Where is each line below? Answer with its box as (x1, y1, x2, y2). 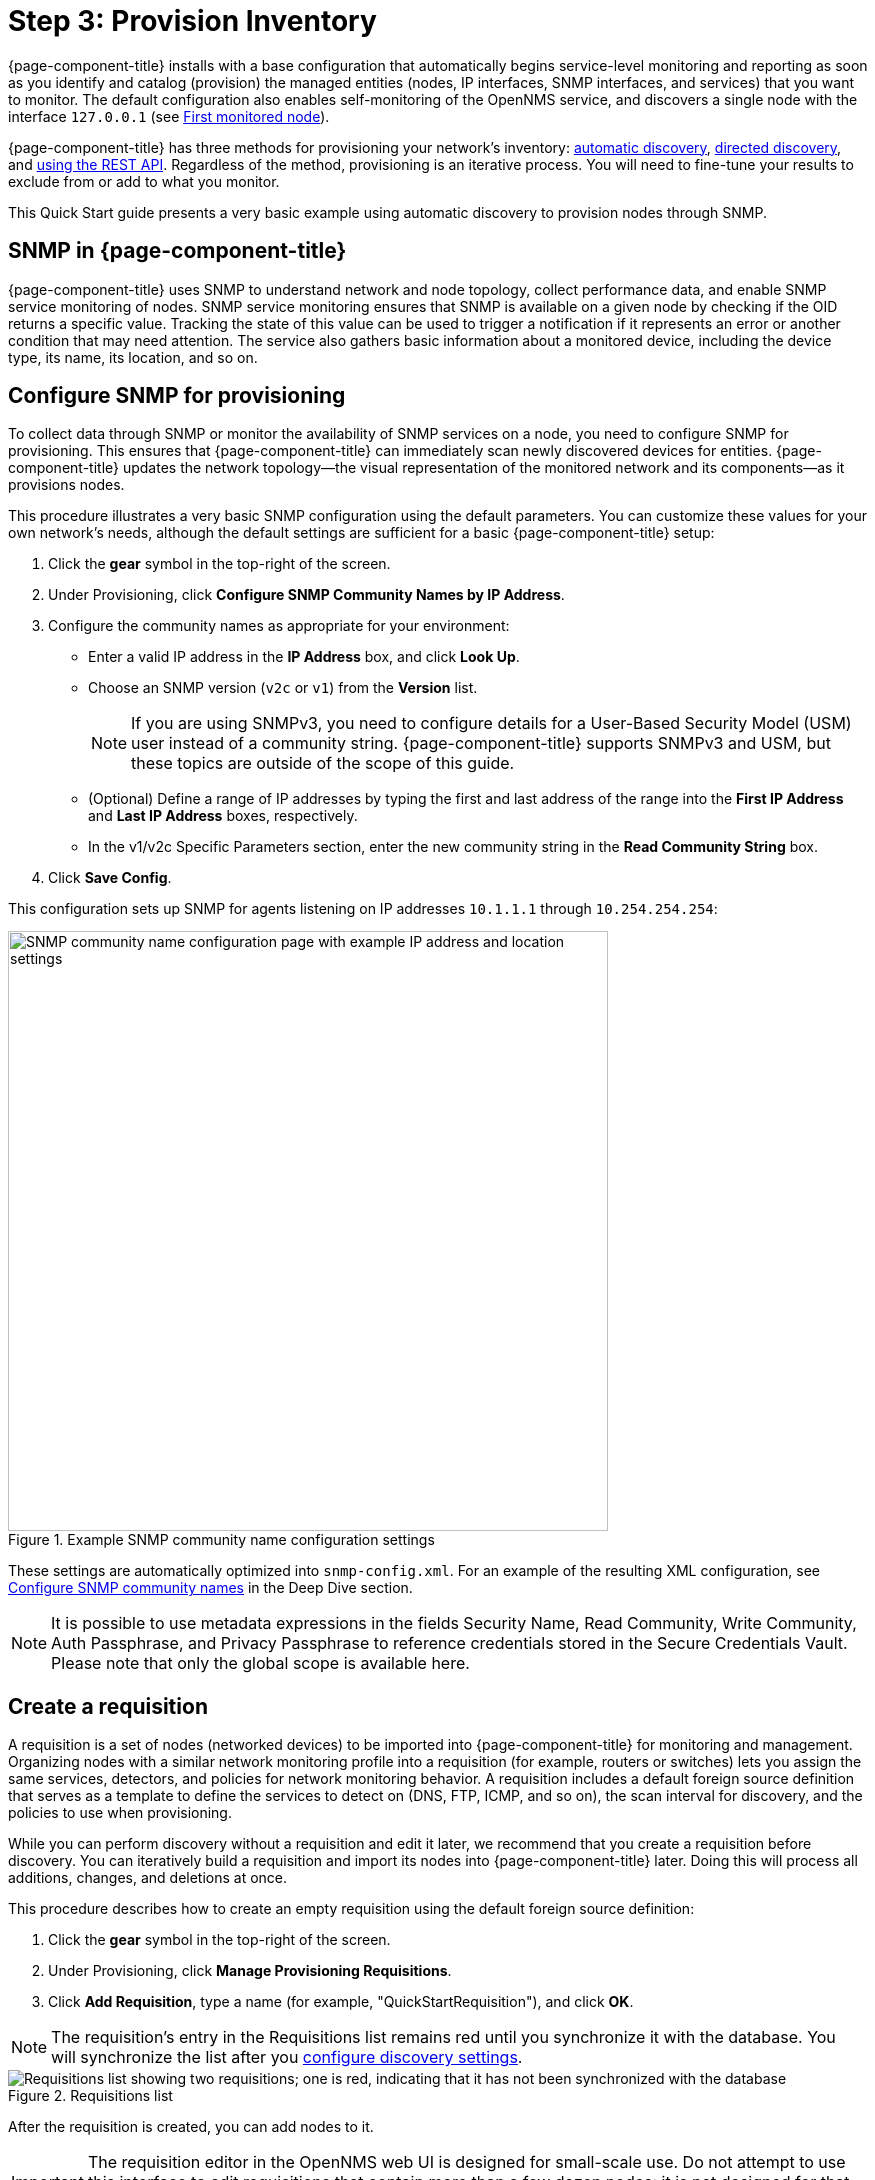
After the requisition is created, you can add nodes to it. (8, 2118, 374, 2136)
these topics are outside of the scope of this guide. (131, 753, 515, 774)
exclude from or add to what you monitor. (8, 172, 280, 190)
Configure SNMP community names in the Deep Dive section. (8, 1579, 413, 1597)
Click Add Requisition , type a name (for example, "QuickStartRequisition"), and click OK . (48, 1993, 634, 2011)
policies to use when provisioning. (8, 1804, 232, 1822)
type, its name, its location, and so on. (8, 348, 258, 366)
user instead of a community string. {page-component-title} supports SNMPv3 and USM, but (131, 733, 831, 754)
